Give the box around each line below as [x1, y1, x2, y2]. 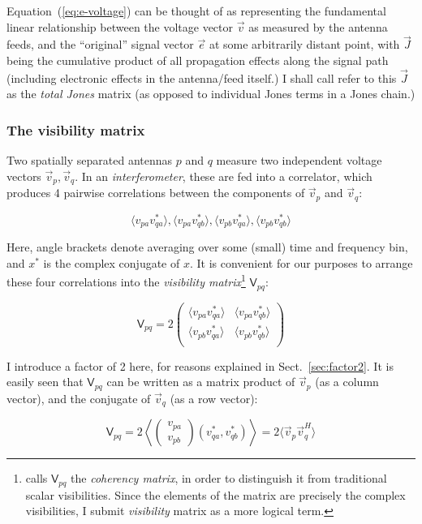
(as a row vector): [170, 389, 258, 406]
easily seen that [6, 373, 84, 390]
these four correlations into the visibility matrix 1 [6, 271, 246, 290]
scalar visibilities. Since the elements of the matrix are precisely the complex [25, 486, 406, 503]
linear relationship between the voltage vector [6, 18, 234, 35]
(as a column [315, 373, 379, 390]
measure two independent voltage [216, 152, 382, 169]
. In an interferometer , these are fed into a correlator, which [75, 167, 372, 184]
